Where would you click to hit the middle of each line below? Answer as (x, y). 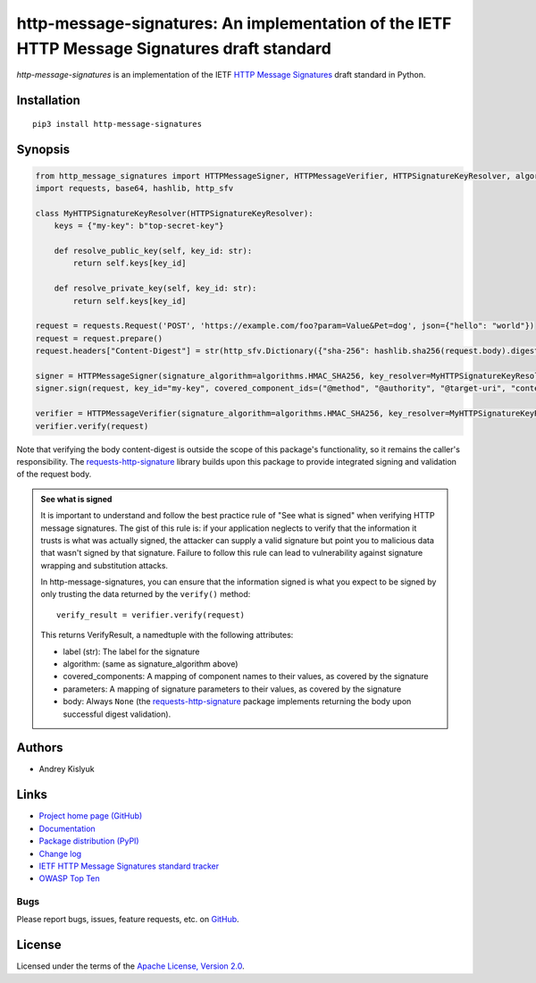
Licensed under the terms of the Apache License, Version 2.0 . (130, 966)
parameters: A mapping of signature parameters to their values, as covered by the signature (232, 689)
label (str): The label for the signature (131, 651)
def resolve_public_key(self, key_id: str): (153, 251)
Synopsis (43, 149)
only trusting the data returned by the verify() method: (146, 594)
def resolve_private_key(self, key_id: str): (155, 289)
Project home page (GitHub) (91, 816)
